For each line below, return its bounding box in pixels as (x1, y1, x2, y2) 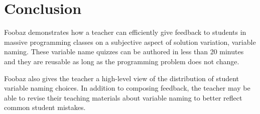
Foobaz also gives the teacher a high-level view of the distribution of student (4, 73, 239, 83)
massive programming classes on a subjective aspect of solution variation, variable (4, 36, 256, 47)
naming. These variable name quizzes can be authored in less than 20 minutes (4, 46, 244, 57)
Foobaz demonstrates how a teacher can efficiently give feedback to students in (4, 27, 246, 37)
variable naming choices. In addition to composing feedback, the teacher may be (4, 83, 250, 93)
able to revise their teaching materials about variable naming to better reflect (4, 92, 242, 103)
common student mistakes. (4, 102, 86, 113)
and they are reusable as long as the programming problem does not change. (4, 56, 239, 66)
